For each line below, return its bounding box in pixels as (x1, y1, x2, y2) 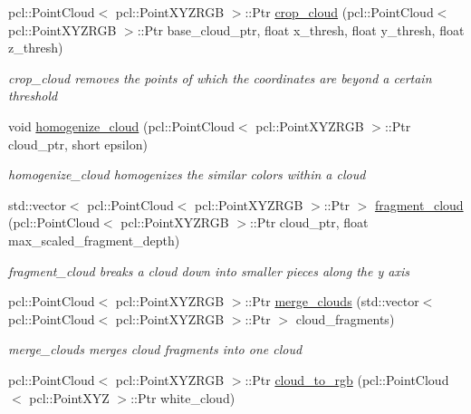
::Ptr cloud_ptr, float (249, 213, 369, 232)
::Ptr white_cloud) (130, 388, 235, 407)
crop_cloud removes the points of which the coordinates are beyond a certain (8, 68, 432, 87)
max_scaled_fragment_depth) (8, 230, 180, 249)
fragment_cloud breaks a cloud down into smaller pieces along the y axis (8, 261, 409, 280)
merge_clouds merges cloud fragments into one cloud (8, 340, 303, 359)
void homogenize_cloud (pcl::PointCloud (8, 116, 235, 135)
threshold (8, 86, 58, 105)
